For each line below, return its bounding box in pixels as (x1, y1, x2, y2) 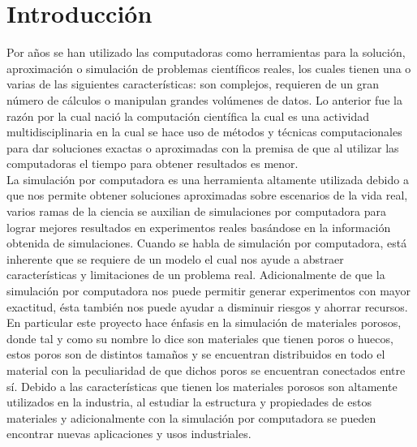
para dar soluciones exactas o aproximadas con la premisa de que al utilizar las (6, 139, 399, 156)
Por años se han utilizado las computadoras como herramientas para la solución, (6, 44, 406, 61)
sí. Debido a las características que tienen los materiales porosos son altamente (6, 377, 398, 394)
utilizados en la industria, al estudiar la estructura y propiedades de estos (6, 393, 372, 410)
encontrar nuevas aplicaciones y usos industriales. (6, 425, 251, 442)
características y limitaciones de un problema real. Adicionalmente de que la (6, 266, 385, 283)
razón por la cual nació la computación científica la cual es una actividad (6, 107, 369, 124)
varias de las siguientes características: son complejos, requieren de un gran (6, 75, 379, 92)
